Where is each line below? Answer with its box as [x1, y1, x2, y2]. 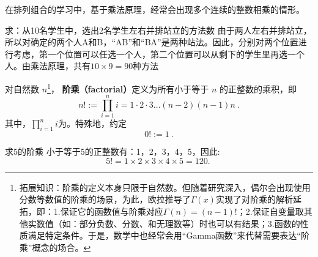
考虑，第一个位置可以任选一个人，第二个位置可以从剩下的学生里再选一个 [13, 47, 305, 60]
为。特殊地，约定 [57, 117, 127, 130]
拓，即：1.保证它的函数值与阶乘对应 [19, 204, 163, 217]
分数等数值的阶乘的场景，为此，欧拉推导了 [19, 193, 191, 206]
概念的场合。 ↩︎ [32, 240, 91, 253]
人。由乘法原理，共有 [5, 59, 91, 72]
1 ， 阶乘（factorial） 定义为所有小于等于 [47, 80, 209, 95]
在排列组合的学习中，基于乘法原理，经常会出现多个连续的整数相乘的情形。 [5, 3, 305, 15]
